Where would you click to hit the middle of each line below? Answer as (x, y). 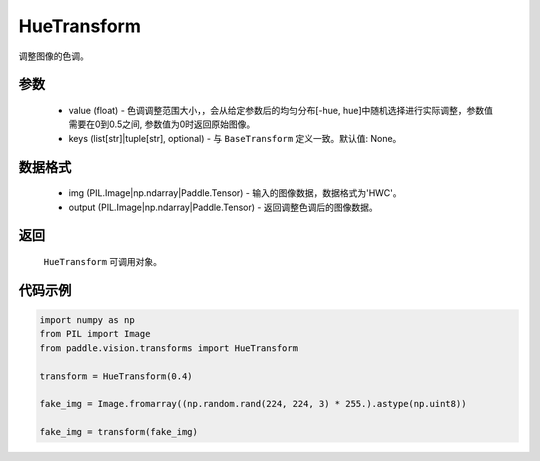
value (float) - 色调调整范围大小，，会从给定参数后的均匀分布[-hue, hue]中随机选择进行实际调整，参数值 (281, 110)
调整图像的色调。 (53, 56)
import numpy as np (87, 319)
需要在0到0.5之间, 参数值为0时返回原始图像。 (162, 124)
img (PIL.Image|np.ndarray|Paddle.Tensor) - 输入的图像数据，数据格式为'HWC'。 (235, 193)
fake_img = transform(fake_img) (119, 432)
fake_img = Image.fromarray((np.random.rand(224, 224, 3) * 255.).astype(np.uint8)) (253, 404)
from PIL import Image (95, 334)
